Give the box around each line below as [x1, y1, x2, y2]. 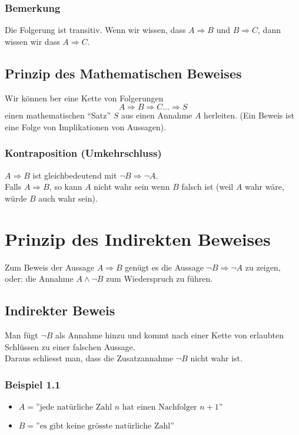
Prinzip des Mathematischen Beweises [5, 64, 242, 82]
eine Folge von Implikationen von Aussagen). [5, 120, 167, 133]
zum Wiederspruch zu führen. [106, 272, 213, 285]
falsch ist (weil [181, 180, 234, 193]
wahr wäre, [245, 180, 284, 193]
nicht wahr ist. [190, 352, 242, 364]
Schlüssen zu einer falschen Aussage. [5, 340, 135, 352]
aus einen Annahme [121, 109, 192, 121]
